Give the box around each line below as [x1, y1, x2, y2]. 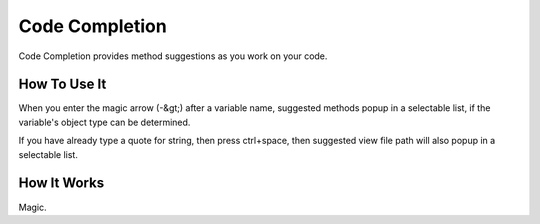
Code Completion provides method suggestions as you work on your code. [18, 50, 328, 62]
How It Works [18, 175, 105, 192]
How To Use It [18, 76, 107, 93]
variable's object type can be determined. [18, 116, 191, 128]
